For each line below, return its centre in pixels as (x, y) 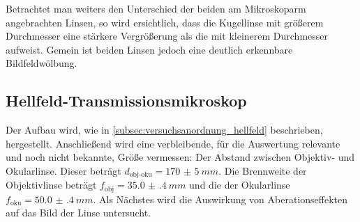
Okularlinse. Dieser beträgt (63, 170)
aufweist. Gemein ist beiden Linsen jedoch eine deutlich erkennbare (149, 49)
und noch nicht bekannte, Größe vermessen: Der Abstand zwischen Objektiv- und (180, 157)
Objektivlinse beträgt (51, 185)
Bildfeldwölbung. (42, 63)
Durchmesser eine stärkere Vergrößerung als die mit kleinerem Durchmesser (167, 36)
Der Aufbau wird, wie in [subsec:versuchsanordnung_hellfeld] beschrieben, (164, 130)
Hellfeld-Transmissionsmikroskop (126, 101)
